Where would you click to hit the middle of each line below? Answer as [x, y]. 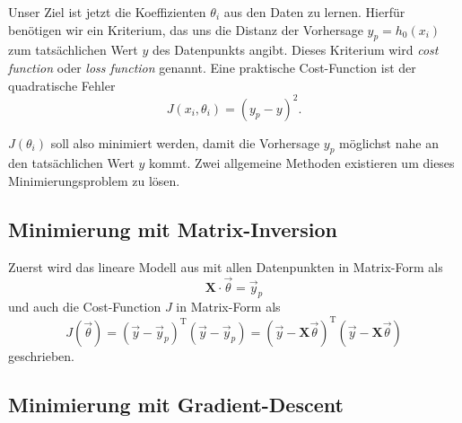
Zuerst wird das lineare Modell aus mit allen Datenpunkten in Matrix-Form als [226, 266]
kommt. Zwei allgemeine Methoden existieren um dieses [302, 163]
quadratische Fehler [62, 85]
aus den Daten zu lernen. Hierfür [314, 12]
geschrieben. [42, 355]
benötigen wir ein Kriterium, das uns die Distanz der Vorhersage [186, 29]
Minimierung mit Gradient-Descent [176, 404]
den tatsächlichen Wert [71, 163]
